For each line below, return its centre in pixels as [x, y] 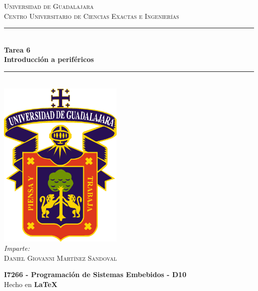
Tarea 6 [17, 49]
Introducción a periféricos [49, 59]
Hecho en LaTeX [31, 284]
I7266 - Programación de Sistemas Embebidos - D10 [95, 274]
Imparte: [17, 248]
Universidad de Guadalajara [49, 6]
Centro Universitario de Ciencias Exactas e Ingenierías [92, 16]
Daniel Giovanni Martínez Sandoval [61, 258]
